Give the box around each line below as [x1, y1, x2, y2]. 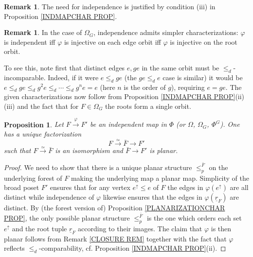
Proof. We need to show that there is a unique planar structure [4, 162, 192, 172]
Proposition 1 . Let [4, 119, 64, 129]
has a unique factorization [4, 128, 82, 138]
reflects [4, 243, 25, 253]
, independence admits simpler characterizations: [93, 27, 238, 37]
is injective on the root [170, 36, 237, 47]
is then [211, 223, 232, 233]
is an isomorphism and [55, 145, 123, 155]
